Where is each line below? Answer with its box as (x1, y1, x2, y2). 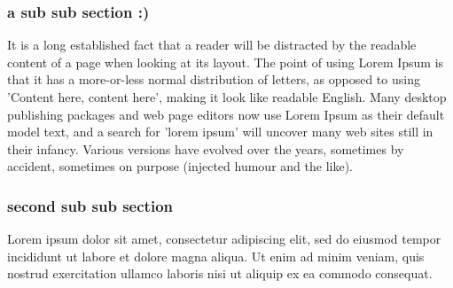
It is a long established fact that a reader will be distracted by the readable (7, 35, 417, 54)
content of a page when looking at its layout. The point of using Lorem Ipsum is (7, 52, 444, 71)
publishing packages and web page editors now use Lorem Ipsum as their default (7, 105, 445, 123)
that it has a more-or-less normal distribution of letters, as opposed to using (7, 70, 420, 89)
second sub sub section (7, 194, 173, 216)
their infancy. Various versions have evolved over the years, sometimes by (7, 139, 404, 158)
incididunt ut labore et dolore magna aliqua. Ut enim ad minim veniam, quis (7, 246, 425, 265)
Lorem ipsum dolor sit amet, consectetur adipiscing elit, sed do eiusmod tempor (7, 230, 441, 248)
